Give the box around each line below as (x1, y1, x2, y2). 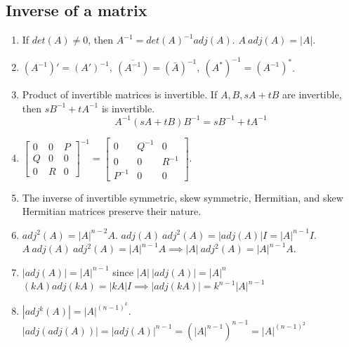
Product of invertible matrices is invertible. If (22, 87, 218, 102)
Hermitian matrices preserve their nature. (22, 204, 202, 218)
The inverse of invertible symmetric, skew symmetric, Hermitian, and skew (22, 190, 343, 204)
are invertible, (282, 87, 342, 102)
